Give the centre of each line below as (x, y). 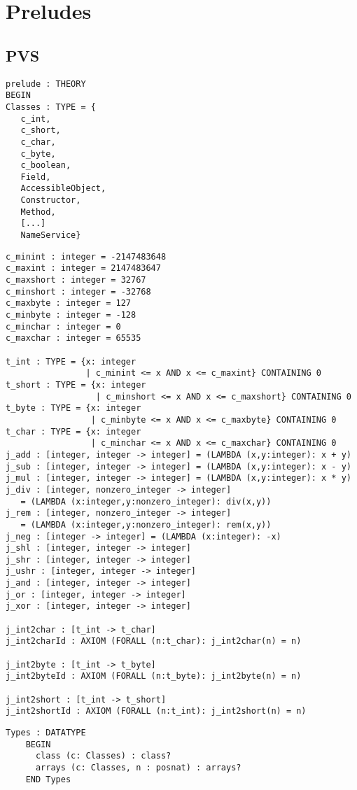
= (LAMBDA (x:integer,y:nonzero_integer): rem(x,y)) (146, 524)
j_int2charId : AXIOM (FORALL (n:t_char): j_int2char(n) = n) (154, 641)
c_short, (41, 131)
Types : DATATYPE (46, 733)
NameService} (51, 235)
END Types (48, 779)
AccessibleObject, (63, 189)
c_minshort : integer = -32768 (78, 291)
